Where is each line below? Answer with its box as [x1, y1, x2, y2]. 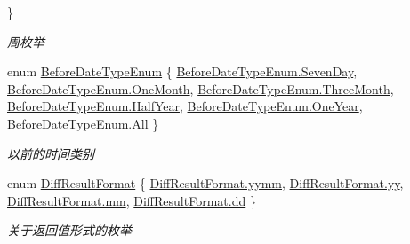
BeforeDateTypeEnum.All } [7, 114, 159, 132]
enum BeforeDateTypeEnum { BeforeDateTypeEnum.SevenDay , [7, 62, 358, 81]
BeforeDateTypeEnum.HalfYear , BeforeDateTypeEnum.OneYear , [7, 97, 363, 115]
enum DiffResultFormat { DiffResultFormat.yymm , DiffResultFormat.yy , [7, 174, 404, 193]
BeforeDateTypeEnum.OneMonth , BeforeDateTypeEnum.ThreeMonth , [7, 79, 394, 98]
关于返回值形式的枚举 [7, 221, 132, 240]
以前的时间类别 [7, 144, 94, 162]
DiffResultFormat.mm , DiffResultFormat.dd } [7, 191, 256, 209]
